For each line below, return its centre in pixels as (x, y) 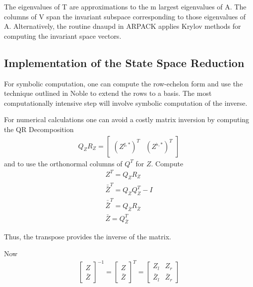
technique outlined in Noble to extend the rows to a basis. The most (108, 93)
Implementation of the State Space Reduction (124, 62)
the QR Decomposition (39, 129)
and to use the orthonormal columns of (63, 163)
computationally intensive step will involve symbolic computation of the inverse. (126, 103)
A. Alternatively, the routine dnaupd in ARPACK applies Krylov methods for (123, 26)
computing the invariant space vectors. (63, 36)
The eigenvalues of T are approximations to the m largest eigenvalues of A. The (125, 6)
